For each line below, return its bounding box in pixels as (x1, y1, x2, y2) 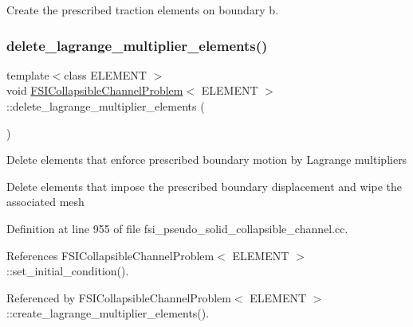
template (6, 66, 49, 83)
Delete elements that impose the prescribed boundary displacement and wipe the (6, 177, 403, 194)
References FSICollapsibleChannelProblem (6, 247, 214, 263)
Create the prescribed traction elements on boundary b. (6, 2, 279, 18)
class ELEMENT (64, 66, 147, 83)
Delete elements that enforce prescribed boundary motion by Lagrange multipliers (6, 151, 407, 168)
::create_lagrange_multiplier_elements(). (6, 305, 210, 321)
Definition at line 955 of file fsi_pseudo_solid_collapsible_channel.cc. (6, 220, 348, 236)
